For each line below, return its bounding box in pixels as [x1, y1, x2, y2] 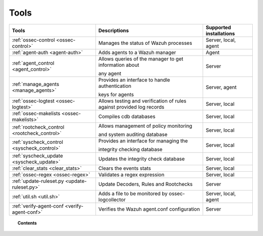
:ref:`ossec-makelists [12, 110, 60, 117]
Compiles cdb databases [98, 113, 156, 119]
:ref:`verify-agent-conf [12, 202, 64, 209]
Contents [18, 220, 37, 226]
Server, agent [206, 83, 237, 90]
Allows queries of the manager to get [98, 55, 184, 62]
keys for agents [98, 91, 134, 98]
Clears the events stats [98, 165, 151, 172]
